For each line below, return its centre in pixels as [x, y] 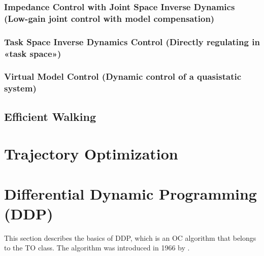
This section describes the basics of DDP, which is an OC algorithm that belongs [130, 237]
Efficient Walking [50, 116]
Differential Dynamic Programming [130, 193]
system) [20, 88]
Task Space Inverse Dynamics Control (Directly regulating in [132, 41]
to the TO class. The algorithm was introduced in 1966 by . [97, 248]
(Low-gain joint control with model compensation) [109, 18]
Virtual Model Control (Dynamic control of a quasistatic [123, 76]
